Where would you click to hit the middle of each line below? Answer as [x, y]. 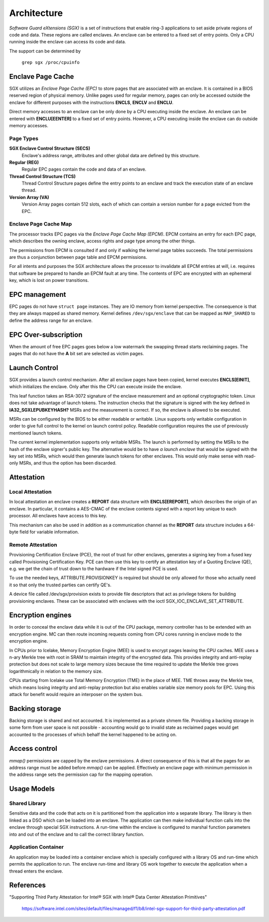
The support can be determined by [45, 51]
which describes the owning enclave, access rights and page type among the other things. [102, 241]
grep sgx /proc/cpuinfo [51, 63]
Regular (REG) [24, 162]
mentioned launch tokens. [36, 433]
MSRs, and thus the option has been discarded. [68, 463]
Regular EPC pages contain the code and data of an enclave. [84, 169]
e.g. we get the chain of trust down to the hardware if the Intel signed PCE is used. [94, 568]
